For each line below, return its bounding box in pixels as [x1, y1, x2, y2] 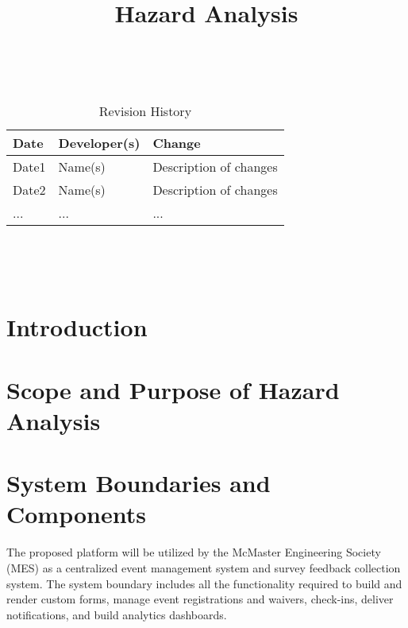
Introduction [6, 311, 148, 343]
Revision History [98, 101, 192, 120]
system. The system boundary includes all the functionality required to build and [6, 575, 402, 591]
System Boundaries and [6, 467, 271, 499]
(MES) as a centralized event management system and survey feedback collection [6, 560, 401, 576]
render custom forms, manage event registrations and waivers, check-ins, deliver [6, 591, 394, 607]
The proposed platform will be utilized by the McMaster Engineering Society [6, 544, 381, 560]
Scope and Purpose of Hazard [6, 373, 340, 405]
